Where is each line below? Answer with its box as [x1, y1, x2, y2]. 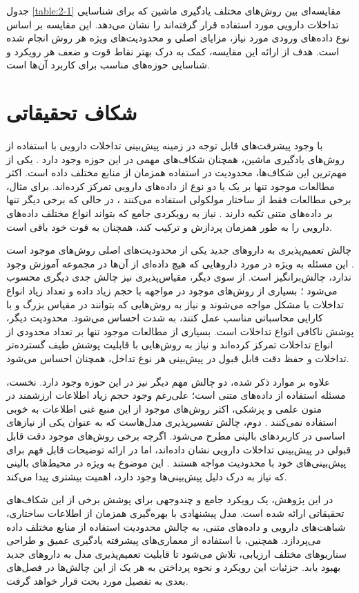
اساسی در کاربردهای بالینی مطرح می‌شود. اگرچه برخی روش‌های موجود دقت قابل [6, 428, 345, 442]
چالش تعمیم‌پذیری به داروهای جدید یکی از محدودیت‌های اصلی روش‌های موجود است [6, 243, 351, 257]
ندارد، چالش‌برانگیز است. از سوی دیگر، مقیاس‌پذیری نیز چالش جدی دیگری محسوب [6, 270, 351, 284]
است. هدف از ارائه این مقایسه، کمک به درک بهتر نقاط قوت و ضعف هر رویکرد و [6, 44, 340, 58]
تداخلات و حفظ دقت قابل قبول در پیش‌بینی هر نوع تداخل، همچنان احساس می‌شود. [6, 351, 349, 365]
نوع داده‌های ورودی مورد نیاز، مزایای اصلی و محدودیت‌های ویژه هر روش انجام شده [6, 30, 350, 45]
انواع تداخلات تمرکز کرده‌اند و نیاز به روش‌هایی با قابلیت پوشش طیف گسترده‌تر [6, 337, 333, 352]
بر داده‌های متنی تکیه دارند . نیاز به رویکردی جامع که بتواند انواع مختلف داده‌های [6, 206, 333, 220]
